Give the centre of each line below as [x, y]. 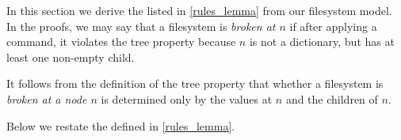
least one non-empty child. [71, 57]
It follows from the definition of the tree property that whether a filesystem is [195, 83]
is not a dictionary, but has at [322, 42]
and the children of [332, 98]
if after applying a [333, 26]
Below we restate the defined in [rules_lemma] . [121, 125]
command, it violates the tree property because [121, 42]
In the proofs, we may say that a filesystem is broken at [141, 26]
